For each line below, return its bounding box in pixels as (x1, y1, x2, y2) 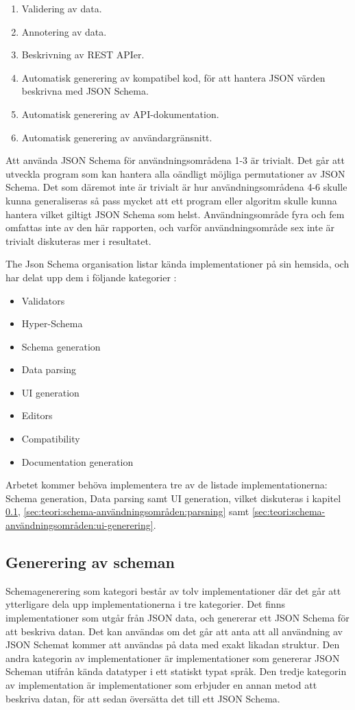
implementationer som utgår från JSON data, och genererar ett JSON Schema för (5, 611, 350, 625)
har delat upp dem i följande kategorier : (5, 270, 177, 284)
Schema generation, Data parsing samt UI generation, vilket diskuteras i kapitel (5, 490, 341, 505)
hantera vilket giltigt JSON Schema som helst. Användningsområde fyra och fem (5, 206, 345, 221)
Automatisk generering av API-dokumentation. (21, 106, 219, 121)
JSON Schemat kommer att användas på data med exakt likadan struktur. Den (5, 637, 340, 652)
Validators (21, 293, 65, 307)
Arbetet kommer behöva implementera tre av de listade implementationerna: (5, 477, 328, 492)
